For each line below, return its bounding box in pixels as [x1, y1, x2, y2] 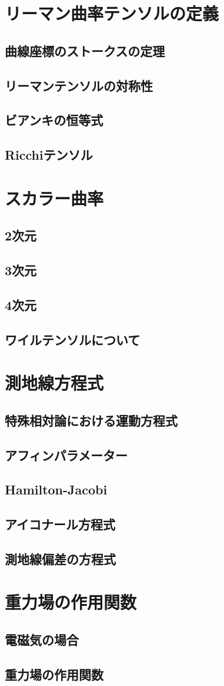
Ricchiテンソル [5, 146, 93, 164]
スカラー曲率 [5, 186, 104, 210]
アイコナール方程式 [5, 515, 115, 533]
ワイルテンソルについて [5, 330, 141, 348]
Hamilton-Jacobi [5, 480, 108, 499]
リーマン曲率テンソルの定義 [5, 1, 219, 25]
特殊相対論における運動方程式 [5, 411, 178, 429]
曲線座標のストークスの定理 [5, 41, 165, 60]
